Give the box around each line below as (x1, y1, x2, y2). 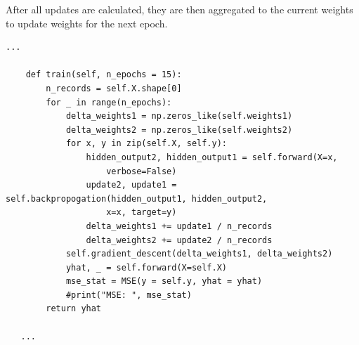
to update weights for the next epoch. (6, 15, 168, 30)
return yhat (46, 304, 102, 314)
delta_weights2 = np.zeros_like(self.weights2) (65, 124, 293, 135)
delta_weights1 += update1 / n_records (86, 221, 273, 231)
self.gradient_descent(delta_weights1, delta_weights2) (65, 249, 333, 259)
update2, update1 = (86, 180, 177, 190)
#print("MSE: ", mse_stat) (65, 289, 192, 300)
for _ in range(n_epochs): (46, 97, 172, 108)
